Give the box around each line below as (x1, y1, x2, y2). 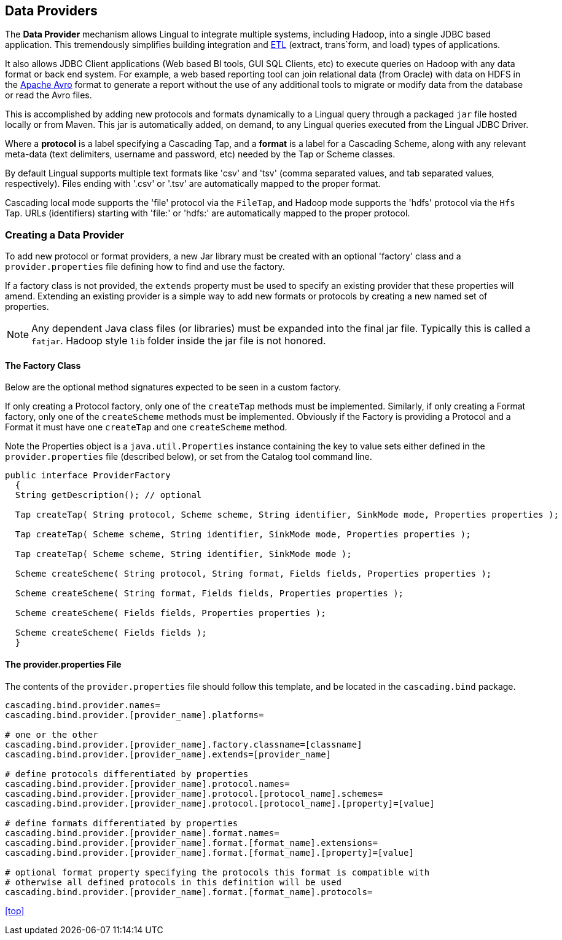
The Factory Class (5, 360, 81, 371)
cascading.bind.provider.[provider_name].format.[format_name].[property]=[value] (5, 847, 414, 858)
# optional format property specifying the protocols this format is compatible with (5, 867, 430, 877)
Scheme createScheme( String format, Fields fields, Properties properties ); (15, 588, 404, 599)
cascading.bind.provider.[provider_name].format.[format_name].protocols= (5, 887, 373, 897)
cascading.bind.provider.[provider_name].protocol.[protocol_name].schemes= (5, 788, 383, 799)
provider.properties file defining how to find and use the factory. (5, 261, 285, 272)
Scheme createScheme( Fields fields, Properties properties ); (15, 608, 326, 618)
